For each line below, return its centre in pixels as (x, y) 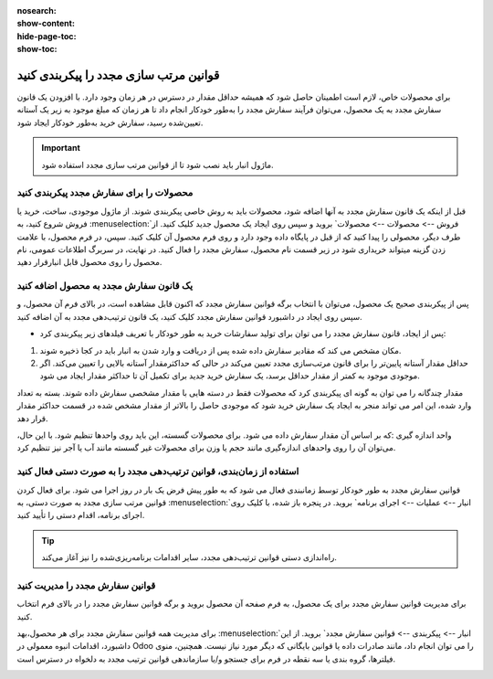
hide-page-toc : (47, 36)
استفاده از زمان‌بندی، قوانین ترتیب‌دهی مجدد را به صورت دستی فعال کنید (158, 472)
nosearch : (37, 11)
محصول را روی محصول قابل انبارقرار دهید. (89, 262)
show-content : (46, 24)
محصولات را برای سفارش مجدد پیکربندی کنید (105, 193)
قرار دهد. (33, 418)
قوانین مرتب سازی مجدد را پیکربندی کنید (118, 74)
